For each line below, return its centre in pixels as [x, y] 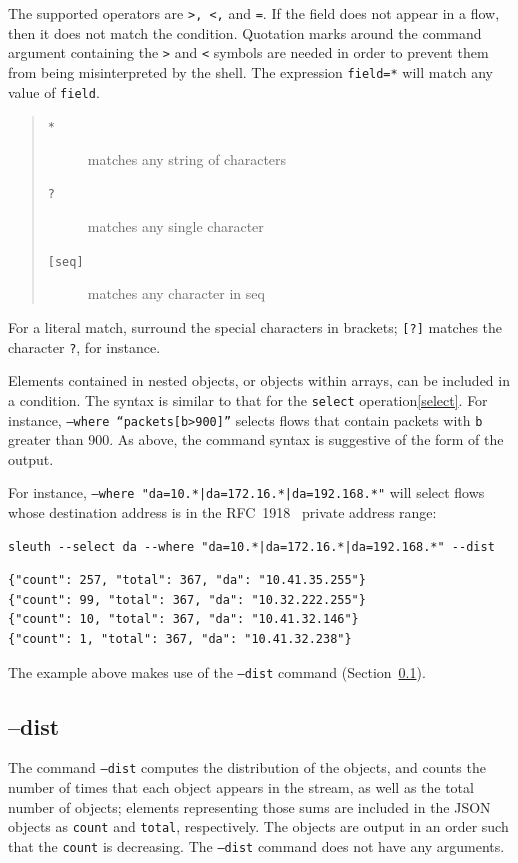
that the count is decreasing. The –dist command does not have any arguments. [256, 845]
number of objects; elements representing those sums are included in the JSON [249, 806]
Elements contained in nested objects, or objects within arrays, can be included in [259, 380]
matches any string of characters [187, 158]
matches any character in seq [176, 293]
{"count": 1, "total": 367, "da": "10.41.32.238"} [180, 639]
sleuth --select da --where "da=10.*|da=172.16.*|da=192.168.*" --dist [251, 546]
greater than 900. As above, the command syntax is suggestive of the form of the [256, 439]
